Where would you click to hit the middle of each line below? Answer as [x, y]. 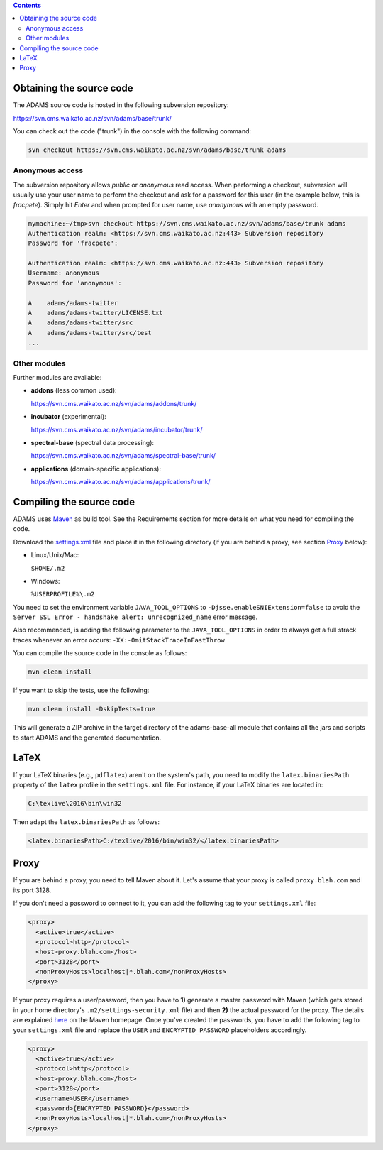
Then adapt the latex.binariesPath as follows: [86, 822]
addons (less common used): [74, 390]
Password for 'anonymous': [75, 283]
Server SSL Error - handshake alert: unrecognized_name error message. [135, 617]
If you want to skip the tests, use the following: [81, 690]
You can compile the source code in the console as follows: [100, 653]
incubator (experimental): [68, 417]
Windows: [45, 581]
